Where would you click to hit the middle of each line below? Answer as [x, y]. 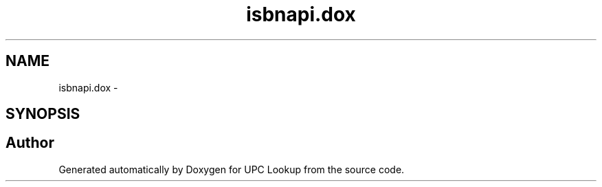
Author [30, 143]
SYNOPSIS [43, 114]
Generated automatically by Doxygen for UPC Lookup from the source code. [232, 169]
